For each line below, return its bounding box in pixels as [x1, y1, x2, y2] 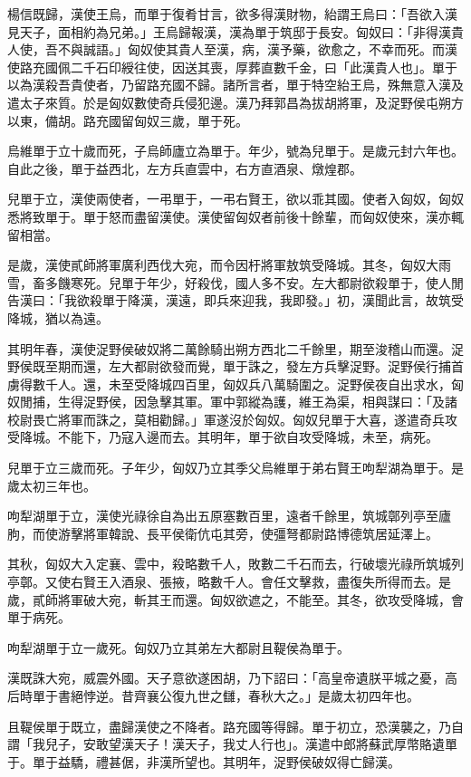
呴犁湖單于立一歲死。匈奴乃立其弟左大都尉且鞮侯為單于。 [7, 638, 350, 657]
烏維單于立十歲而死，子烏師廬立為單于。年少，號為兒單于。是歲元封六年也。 [7, 141, 464, 160]
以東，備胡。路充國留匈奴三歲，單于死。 [7, 110, 248, 129]
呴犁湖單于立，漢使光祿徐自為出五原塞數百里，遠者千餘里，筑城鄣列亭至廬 [7, 506, 451, 525]
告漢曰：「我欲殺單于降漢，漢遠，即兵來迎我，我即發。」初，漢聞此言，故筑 [7, 291, 451, 310]
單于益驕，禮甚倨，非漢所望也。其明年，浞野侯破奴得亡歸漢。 [32, 752, 400, 771]
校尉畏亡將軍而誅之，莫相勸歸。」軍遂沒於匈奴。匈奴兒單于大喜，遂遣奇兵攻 [7, 409, 457, 428]
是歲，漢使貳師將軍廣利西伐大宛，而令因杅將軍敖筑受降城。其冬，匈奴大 [7, 255, 438, 274]
